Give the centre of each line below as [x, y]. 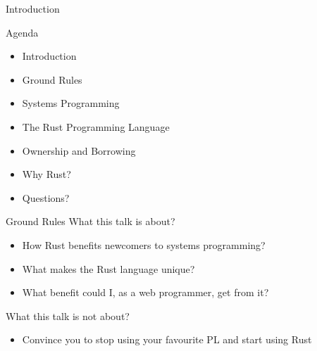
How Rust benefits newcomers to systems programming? [144, 244]
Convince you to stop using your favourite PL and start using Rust [167, 339]
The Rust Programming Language [96, 126]
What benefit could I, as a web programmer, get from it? [145, 292]
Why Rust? [46, 174]
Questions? [46, 197]
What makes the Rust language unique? [108, 268]
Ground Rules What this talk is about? [91, 221]
